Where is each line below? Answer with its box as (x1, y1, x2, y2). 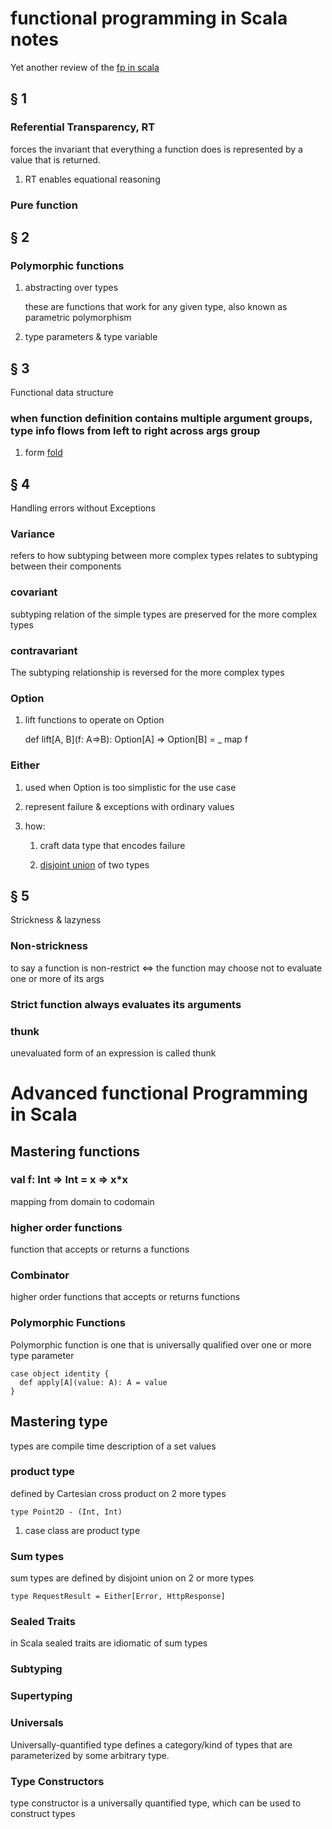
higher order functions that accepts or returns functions (10, 1291, 241, 1303)
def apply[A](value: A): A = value (19, 1377, 168, 1387)
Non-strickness (10, 939, 89, 953)
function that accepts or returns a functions (10, 1243, 190, 1256)
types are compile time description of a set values (10, 1440, 217, 1452)
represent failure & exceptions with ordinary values (24, 800, 235, 812)
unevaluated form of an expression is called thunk (10, 1047, 217, 1059)
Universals (10, 1716, 64, 1730)
